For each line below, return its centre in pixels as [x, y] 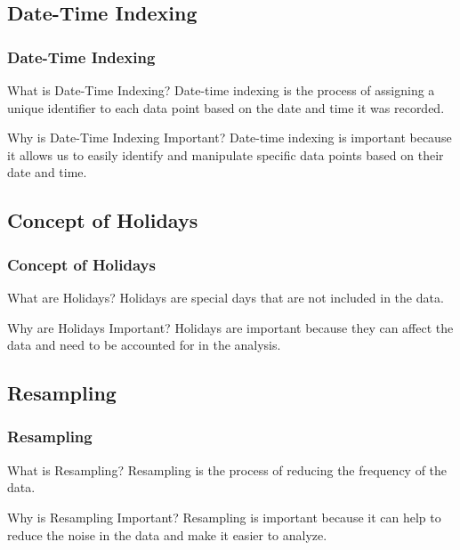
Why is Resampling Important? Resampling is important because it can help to [224, 517]
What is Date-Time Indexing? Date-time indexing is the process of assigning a [221, 90]
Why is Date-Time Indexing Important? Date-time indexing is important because [230, 137]
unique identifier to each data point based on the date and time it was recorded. [226, 107]
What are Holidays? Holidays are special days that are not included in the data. [226, 297]
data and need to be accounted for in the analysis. [144, 345]
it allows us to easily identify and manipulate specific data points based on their [226, 154]
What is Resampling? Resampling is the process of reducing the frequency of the [227, 469]
